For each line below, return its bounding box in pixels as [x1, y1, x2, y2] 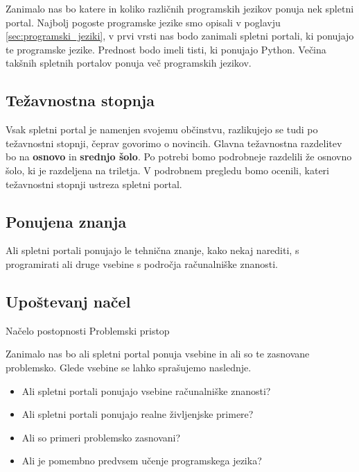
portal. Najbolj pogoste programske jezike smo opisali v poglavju [6, 15, 281, 29]
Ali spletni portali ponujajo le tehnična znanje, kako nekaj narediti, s [6, 243, 299, 258]
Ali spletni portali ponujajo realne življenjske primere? [21, 407, 254, 421]
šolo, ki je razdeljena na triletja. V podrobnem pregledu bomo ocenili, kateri [6, 162, 329, 177]
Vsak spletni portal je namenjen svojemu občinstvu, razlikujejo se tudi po [6, 122, 318, 137]
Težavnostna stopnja [6, 90, 155, 111]
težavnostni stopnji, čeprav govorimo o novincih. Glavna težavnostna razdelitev [6, 135, 342, 150]
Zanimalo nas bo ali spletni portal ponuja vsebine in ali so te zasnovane [6, 346, 310, 361]
